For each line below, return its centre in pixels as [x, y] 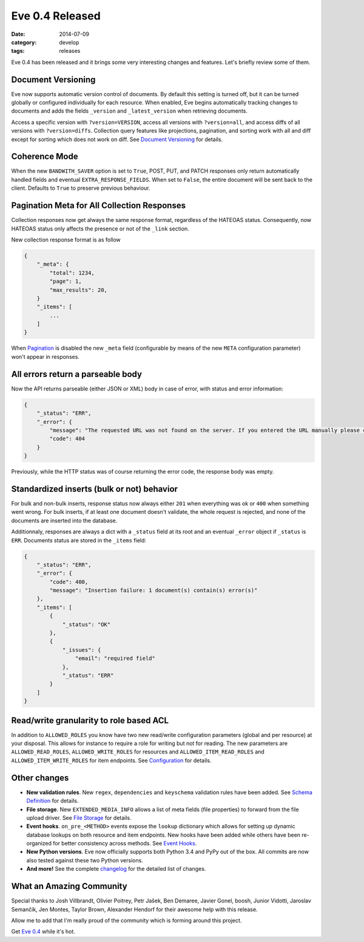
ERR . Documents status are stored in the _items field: [79, 540]
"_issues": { [82, 650]
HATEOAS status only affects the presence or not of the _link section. [100, 229]
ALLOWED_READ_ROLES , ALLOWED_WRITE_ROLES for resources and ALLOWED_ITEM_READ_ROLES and [138, 752]
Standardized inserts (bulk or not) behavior [95, 489]
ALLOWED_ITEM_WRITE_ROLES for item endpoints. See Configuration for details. [111, 760]
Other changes [40, 777]
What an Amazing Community [69, 886]
